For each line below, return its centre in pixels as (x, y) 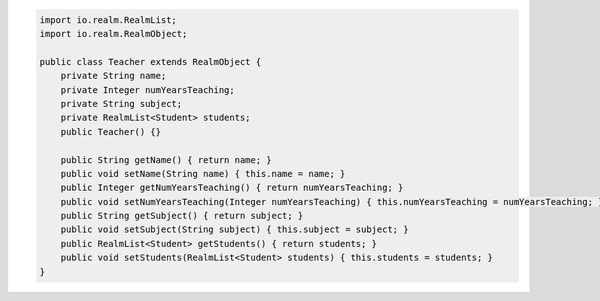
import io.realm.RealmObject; (113, 33)
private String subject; (121, 103)
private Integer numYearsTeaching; (147, 89)
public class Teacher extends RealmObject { (150, 61)
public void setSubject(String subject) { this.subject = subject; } (234, 229)
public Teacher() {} (111, 131)
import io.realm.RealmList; (108, 19)
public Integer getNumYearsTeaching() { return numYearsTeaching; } (232, 188)
